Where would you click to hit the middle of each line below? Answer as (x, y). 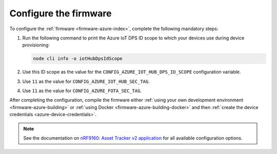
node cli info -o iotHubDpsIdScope (78, 59)
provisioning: (36, 45)
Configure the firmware (61, 13)
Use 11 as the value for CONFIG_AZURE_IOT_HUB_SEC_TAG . (86, 81)
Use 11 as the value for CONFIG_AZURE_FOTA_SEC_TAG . (82, 91)
